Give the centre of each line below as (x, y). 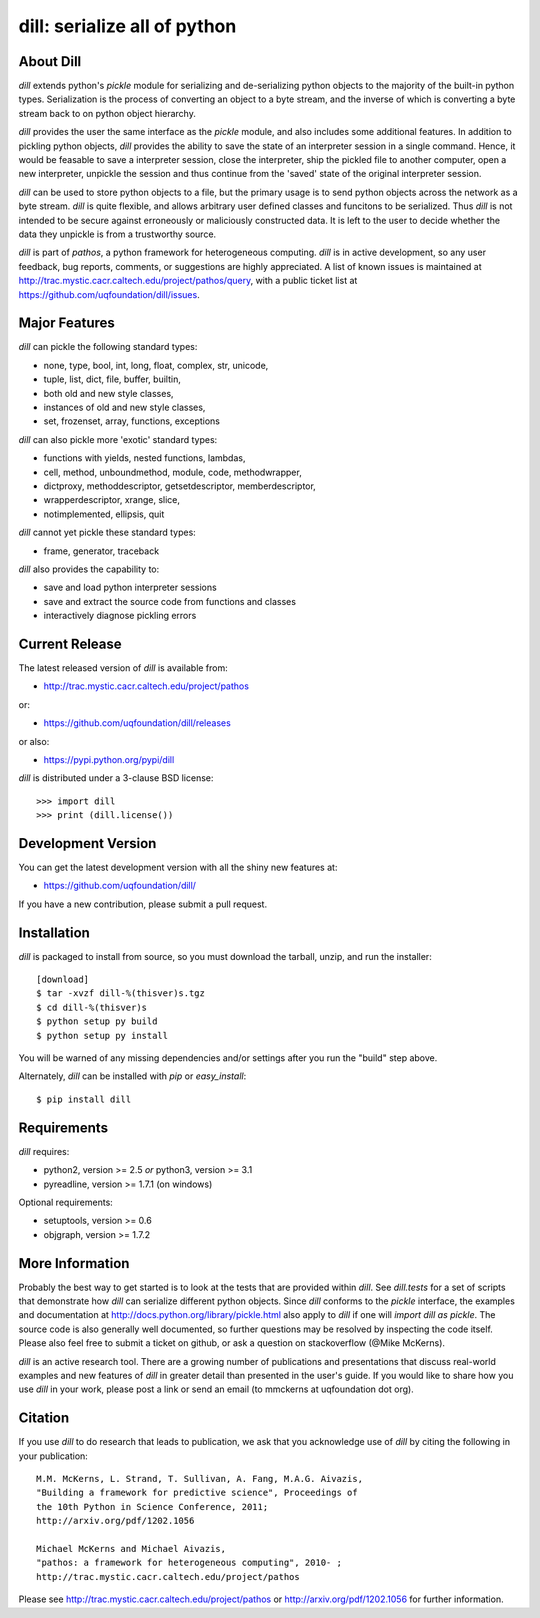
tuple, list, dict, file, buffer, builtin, (112, 379)
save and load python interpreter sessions (130, 587)
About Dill (50, 61)
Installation (54, 932)
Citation (44, 1418)
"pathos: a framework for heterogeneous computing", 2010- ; (189, 1563)
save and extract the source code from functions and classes (170, 601)
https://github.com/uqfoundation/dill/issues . (109, 294)
